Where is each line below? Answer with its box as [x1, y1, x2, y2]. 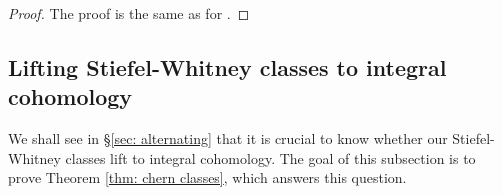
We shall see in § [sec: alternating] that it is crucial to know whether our [8, 128, 448, 149]
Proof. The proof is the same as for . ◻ [8, 3, 250, 23]
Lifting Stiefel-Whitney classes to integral [8, 51, 447, 82]
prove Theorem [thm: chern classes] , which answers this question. [8, 167, 407, 188]
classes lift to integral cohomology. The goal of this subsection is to [65, 147, 476, 168]
